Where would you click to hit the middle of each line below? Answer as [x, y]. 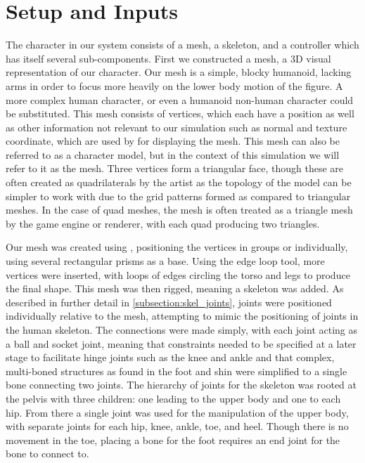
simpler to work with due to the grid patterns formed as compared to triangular [178, 196]
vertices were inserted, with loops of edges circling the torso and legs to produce [178, 274]
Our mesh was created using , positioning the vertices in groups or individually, [177, 247]
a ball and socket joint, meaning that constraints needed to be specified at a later [181, 343]
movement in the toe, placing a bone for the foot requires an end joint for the [173, 439]
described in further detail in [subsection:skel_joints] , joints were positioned [169, 302]
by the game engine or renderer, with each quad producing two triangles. [163, 223]
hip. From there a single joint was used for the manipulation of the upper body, [177, 412]
